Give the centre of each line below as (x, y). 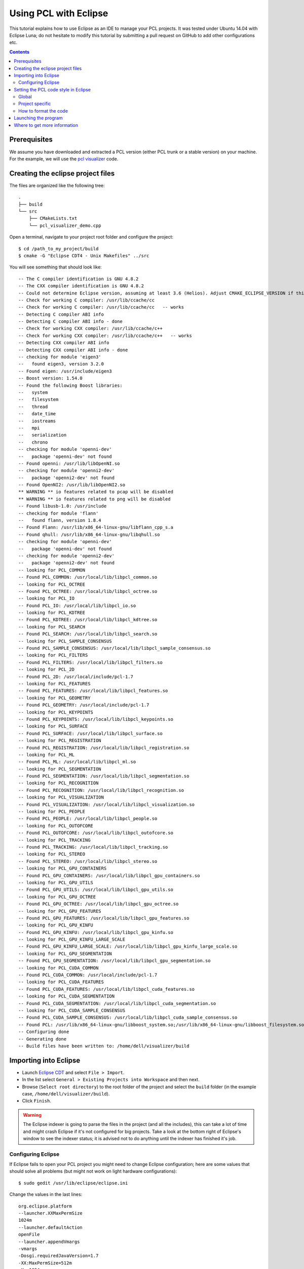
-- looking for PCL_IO (47, 598)
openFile (29, 1234)
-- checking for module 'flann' (59, 513)
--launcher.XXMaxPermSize (51, 1213)
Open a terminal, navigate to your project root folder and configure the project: (91, 237)
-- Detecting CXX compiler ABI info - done (73, 350)
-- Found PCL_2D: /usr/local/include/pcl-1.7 (76, 677)
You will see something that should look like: (56, 267)
